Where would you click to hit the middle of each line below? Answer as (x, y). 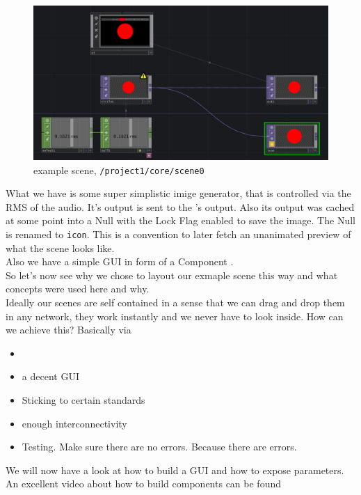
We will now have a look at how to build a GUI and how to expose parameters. (175, 470)
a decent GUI (50, 376)
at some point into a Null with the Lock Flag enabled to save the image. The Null (180, 220)
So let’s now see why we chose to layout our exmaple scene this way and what (172, 275)
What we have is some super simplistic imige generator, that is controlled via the (178, 193)
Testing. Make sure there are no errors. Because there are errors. (159, 447)
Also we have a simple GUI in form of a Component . (120, 261)
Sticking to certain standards (83, 399)
